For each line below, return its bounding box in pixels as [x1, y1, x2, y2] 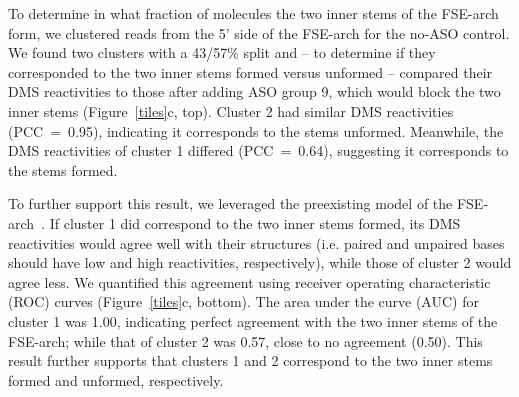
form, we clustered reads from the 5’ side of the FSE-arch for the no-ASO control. [8, 22, 510, 43]
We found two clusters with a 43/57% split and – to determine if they [8, 42, 436, 63]
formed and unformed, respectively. [8, 369, 224, 390]
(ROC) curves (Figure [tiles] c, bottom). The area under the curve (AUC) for [8, 291, 479, 312]
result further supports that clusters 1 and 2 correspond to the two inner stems [8, 350, 493, 371]
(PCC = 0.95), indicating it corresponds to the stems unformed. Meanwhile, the [8, 120, 504, 141]
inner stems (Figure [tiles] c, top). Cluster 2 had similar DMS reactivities [8, 100, 454, 121]
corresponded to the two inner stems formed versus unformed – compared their [8, 61, 493, 82]
